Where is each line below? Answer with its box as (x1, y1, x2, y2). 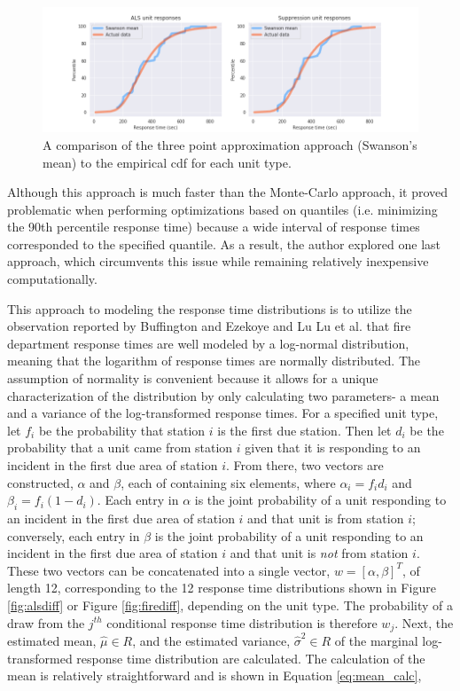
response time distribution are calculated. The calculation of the (76, 648, 425, 667)
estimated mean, (7, 632, 97, 650)
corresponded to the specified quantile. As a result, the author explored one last (7, 234, 441, 253)
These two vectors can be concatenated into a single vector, (7, 561, 331, 579)
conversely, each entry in (7, 526, 140, 545)
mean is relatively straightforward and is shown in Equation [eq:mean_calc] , (7, 666, 422, 685)
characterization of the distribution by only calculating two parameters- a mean (7, 386, 440, 404)
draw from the (7, 613, 85, 632)
